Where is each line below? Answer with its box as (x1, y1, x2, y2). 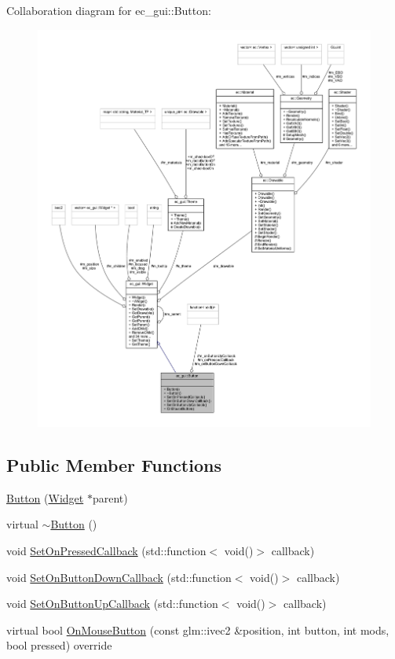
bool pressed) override (6, 637, 112, 653)
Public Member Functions (6, 453, 221, 477)
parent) (92, 489, 128, 506)
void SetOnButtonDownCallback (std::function (6, 569, 232, 585)
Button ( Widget (6, 489, 84, 506)
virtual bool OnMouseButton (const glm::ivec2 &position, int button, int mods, (6, 621, 390, 638)
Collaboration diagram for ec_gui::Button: (6, 2, 211, 18)
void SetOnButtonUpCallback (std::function (6, 595, 218, 612)
